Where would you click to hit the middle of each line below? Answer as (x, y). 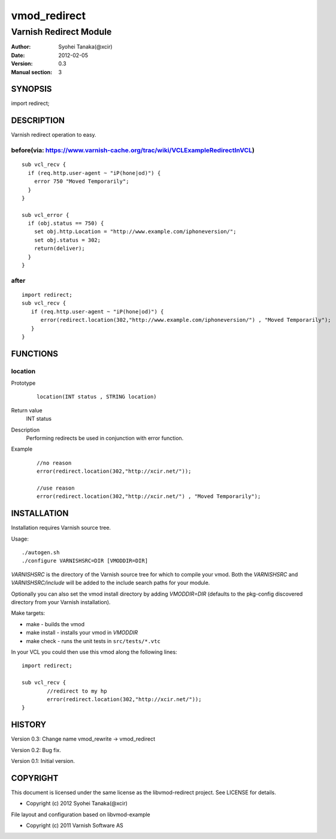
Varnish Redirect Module (61, 32)
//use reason (56, 488)
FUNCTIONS (35, 354)
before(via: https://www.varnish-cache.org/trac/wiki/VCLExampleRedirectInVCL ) (133, 150)
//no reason (54, 463)
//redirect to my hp (77, 691)
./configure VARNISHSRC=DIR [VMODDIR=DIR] (85, 561)
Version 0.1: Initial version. (43, 761)
